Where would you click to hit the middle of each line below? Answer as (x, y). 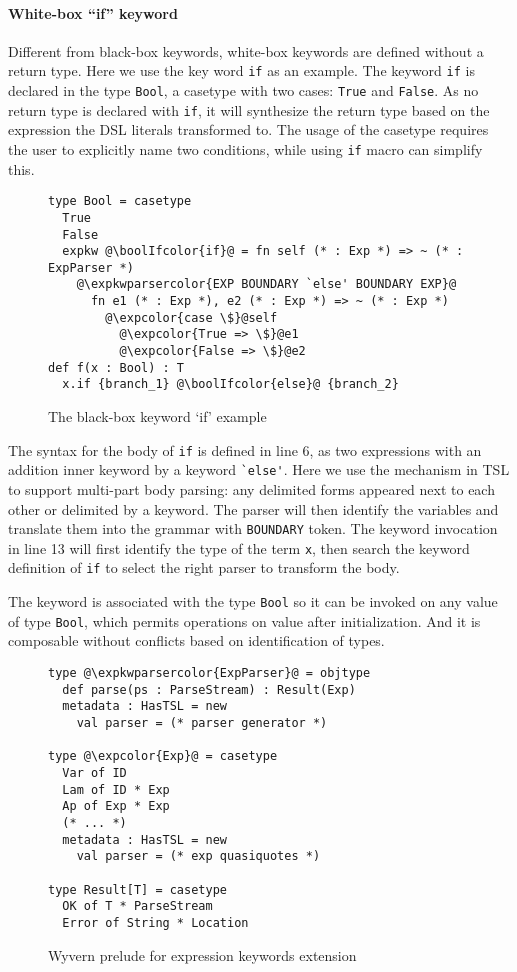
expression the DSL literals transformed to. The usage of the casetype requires (248, 129)
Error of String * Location (155, 922)
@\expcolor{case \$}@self (191, 317)
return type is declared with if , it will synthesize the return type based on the (249, 109)
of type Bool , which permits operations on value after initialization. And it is (244, 620)
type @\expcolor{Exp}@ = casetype (163, 756)
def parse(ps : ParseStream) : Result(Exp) (209, 689)
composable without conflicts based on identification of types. (196, 640)
